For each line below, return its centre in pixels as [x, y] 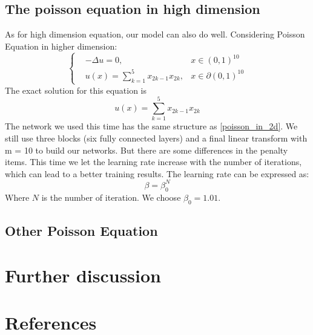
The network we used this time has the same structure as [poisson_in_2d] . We [151, 126]
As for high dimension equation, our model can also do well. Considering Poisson [155, 34]
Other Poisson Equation [81, 230]
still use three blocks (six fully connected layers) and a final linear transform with [156, 138]
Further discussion [83, 275]
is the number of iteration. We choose [111, 197]
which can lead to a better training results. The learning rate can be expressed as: [157, 173]
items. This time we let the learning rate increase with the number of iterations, [153, 162]
